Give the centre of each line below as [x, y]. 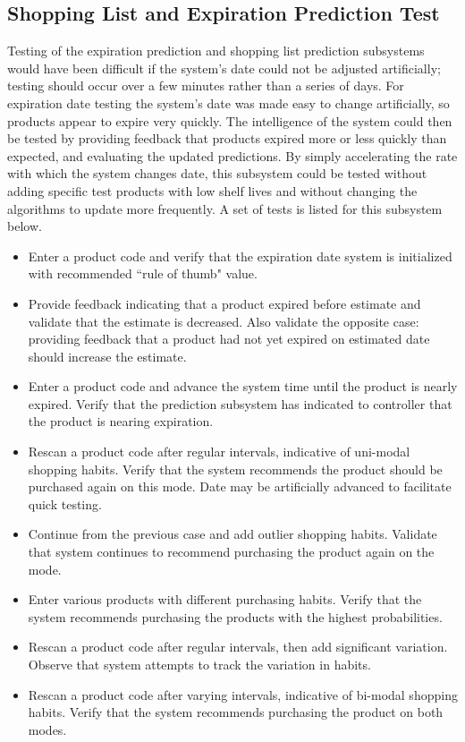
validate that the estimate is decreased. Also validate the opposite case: [224, 321]
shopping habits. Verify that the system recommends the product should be [235, 469]
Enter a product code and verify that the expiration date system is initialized [240, 256]
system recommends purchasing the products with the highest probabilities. [235, 616]
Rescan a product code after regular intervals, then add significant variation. [238, 647]
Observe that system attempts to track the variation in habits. [199, 665]
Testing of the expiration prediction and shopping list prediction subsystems [216, 51]
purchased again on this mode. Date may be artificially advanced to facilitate [240, 486]
